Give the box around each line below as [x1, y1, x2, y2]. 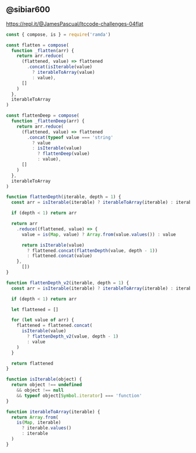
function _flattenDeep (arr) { [11, 118, 85, 124]
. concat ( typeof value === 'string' [27, 134, 114, 140]
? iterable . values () [21, 425, 72, 431]
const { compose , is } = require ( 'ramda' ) [6, 32, 111, 38]
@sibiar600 [6, 5, 51, 15]
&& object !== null [16, 387, 64, 393]
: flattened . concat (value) [27, 253, 93, 259]
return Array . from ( [11, 414, 59, 420]
